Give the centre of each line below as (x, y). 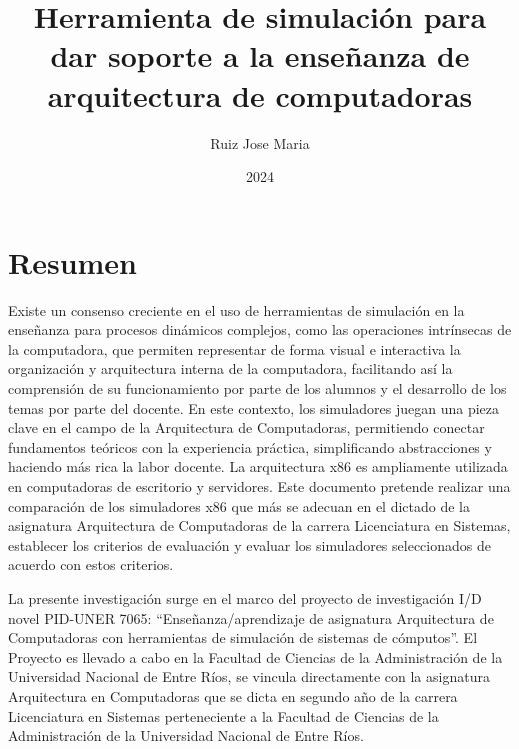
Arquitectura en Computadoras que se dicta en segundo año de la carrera (233, 695)
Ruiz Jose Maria (260, 142)
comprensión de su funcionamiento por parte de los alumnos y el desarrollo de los (257, 388)
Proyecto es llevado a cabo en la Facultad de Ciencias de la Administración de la (255, 656)
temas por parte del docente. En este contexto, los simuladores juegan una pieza (254, 407)
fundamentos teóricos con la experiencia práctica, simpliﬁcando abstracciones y (250, 446)
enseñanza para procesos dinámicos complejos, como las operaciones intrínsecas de (260, 329)
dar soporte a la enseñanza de (260, 55)
